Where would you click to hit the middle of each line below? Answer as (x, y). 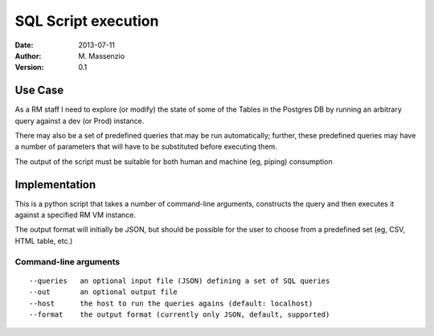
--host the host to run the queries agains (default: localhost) (171, 303)
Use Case (39, 90)
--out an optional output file (104, 292)
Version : (29, 68)
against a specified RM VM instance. (76, 215)
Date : (24, 45)
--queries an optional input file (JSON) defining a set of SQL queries (180, 281)
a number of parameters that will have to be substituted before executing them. (146, 147)
